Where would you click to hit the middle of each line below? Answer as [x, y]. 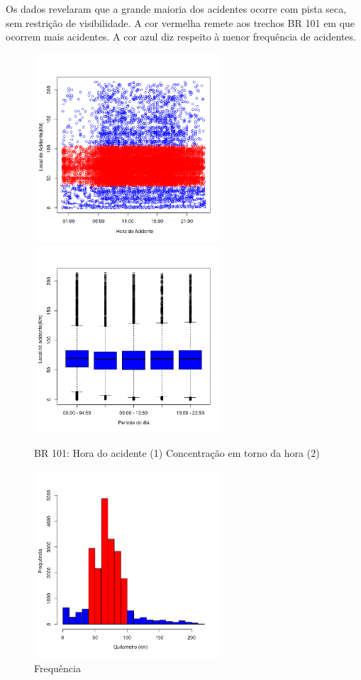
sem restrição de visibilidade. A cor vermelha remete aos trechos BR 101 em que [180, 22]
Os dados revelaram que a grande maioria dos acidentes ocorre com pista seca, [176, 9]
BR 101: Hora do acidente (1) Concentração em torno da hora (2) [177, 453]
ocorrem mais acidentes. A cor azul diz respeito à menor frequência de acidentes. [181, 37]
